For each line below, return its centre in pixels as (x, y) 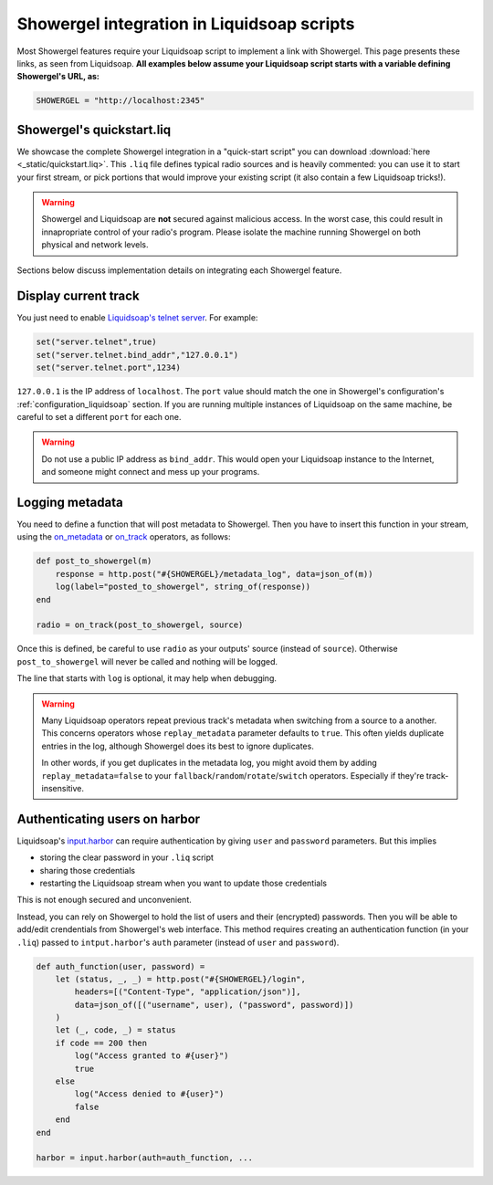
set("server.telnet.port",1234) (109, 368)
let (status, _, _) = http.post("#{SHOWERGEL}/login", (180, 979)
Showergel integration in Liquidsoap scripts (186, 24)
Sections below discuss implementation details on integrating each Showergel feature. (179, 270)
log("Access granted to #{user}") (152, 1056)
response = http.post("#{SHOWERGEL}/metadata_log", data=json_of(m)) (214, 574)
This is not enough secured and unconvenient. (104, 900)
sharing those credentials (88, 870)
